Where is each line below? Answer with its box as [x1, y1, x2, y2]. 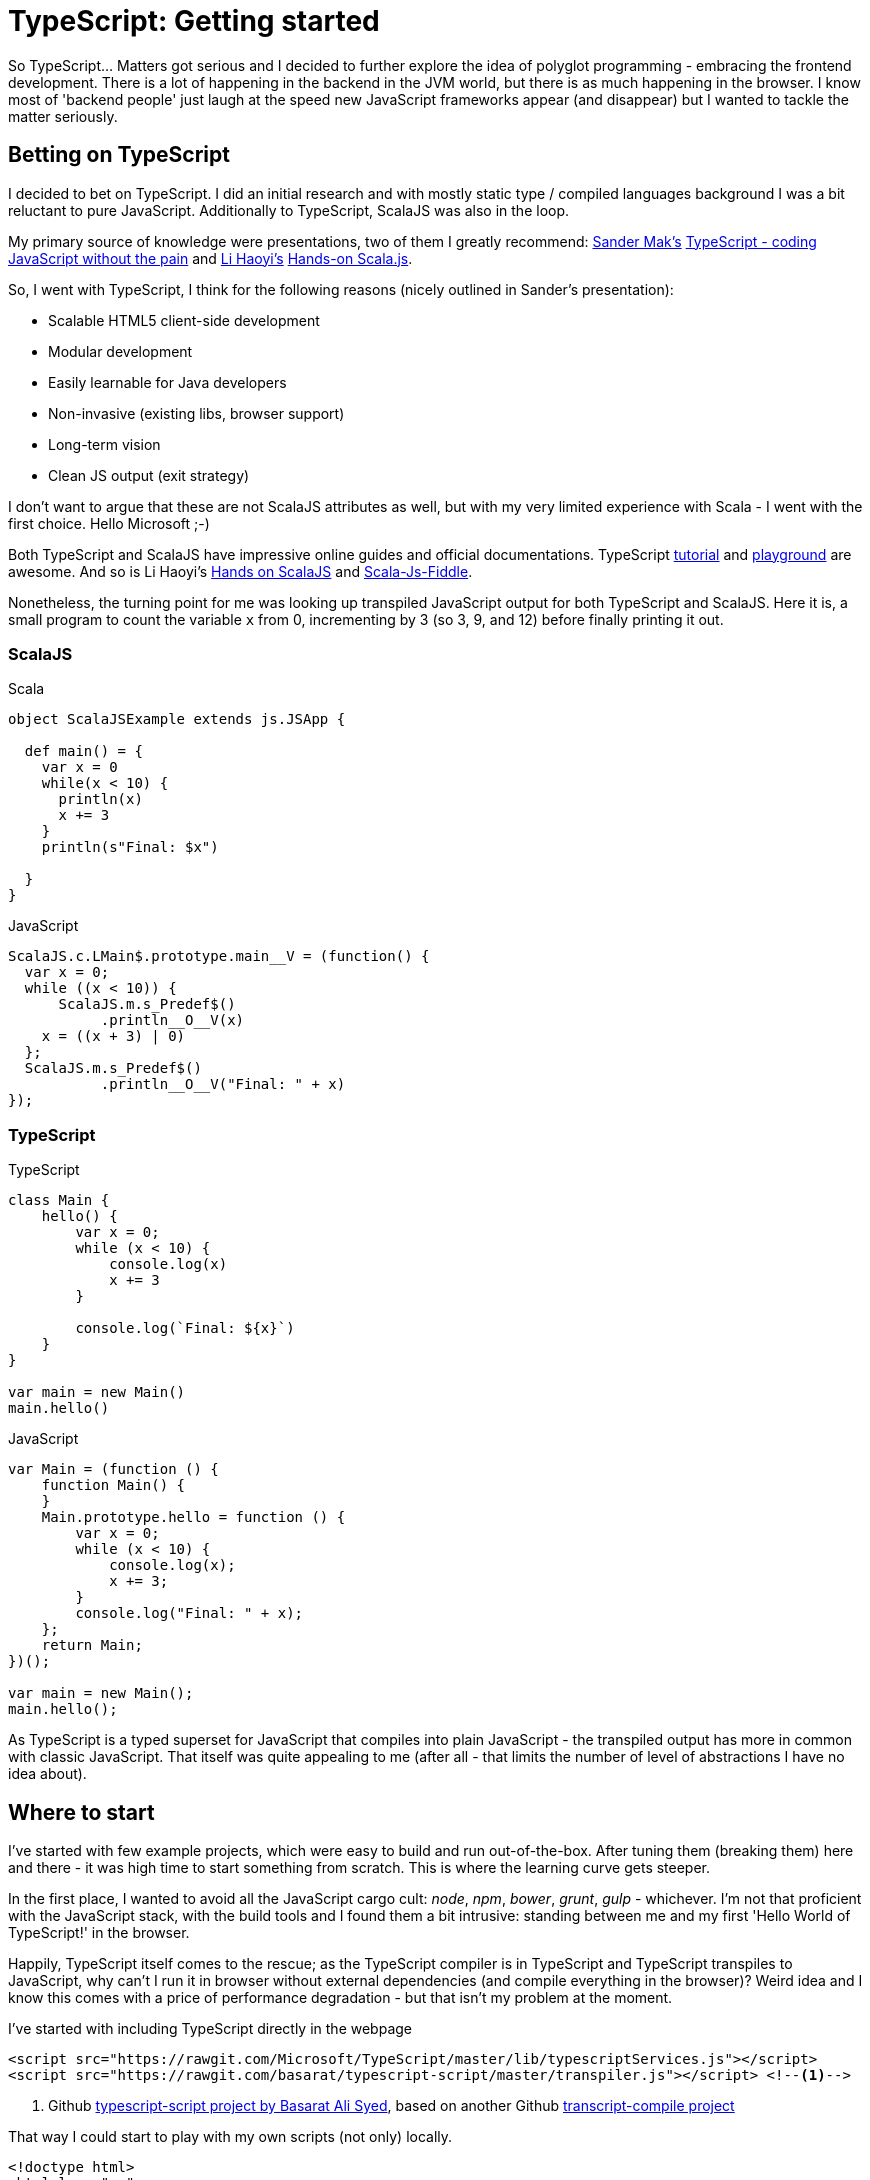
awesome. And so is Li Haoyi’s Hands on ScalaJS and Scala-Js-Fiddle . [8, 562, 473, 580]
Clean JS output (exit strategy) [48, 466, 250, 484]
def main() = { [24, 743, 143, 760]
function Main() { [41, 1477, 186, 1494]
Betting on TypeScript [8, 142, 230, 168]
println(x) [58, 791, 143, 808]
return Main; [41, 1637, 143, 1654]
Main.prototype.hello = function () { [41, 1509, 346, 1526]
